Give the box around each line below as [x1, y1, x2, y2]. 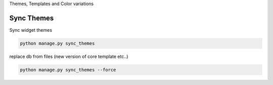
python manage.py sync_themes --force [20, 67, 116, 72]
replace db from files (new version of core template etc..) [9, 53, 128, 59]
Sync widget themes [9, 27, 53, 33]
